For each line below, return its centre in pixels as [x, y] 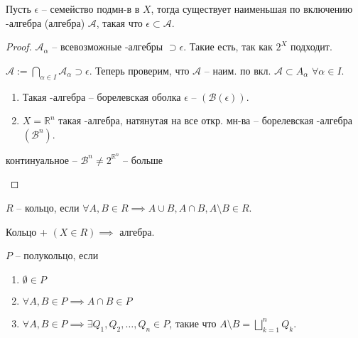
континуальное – [42, 159]
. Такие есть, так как [228, 47]
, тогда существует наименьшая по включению [252, 9]
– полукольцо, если [57, 255]
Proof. [19, 47]
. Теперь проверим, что [139, 70]
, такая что [119, 22]
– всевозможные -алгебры [108, 47]
